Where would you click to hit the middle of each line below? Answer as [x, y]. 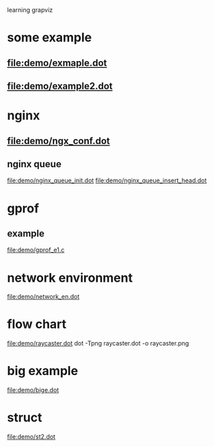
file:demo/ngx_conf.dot [59, 141]
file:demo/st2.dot [31, 437]
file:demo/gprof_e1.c [36, 250]
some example [50, 38]
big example [43, 371]
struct [25, 418]
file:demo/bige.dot [33, 390]
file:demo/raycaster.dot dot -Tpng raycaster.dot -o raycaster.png [98, 343]
